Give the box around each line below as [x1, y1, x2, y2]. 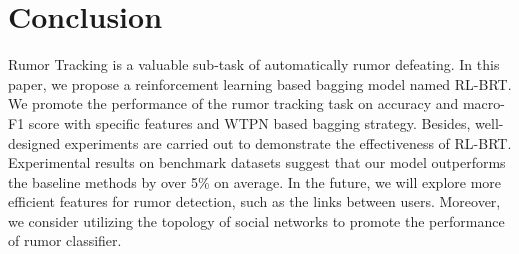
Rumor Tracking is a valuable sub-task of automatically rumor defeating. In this [8, 54, 500, 75]
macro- [462, 93, 505, 114]
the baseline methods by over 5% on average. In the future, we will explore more [8, 171, 502, 192]
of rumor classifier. [8, 230, 122, 251]
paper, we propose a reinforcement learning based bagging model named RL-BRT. [8, 73, 512, 94]
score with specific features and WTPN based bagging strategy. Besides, [28, 112, 471, 133]
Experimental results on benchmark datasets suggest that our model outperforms [8, 152, 506, 173]
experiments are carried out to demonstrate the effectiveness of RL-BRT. [64, 132, 512, 153]
